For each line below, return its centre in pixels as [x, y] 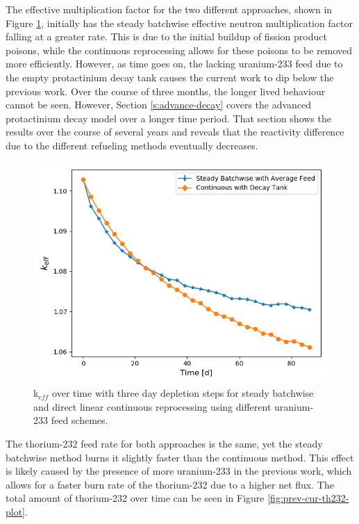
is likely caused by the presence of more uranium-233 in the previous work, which [179, 471]
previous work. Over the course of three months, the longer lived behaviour [166, 91]
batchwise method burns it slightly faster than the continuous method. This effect [180, 457]
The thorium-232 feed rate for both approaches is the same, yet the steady [164, 443]
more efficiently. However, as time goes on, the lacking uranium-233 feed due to [174, 64]
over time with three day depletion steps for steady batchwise [183, 393]
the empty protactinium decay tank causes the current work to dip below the [170, 77]
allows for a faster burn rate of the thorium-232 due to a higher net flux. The [170, 484]
